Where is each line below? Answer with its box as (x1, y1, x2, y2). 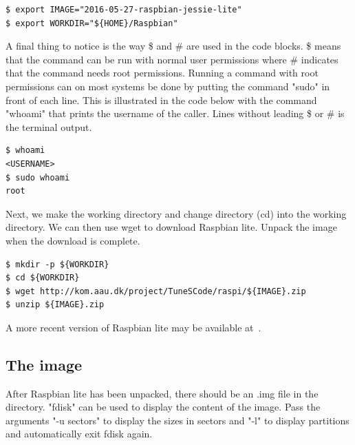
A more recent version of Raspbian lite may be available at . (6, 320, 261, 334)
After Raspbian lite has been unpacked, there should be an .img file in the (6, 386, 319, 400)
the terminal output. (6, 119, 92, 134)
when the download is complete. (6, 233, 140, 247)
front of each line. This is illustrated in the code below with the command (6, 92, 317, 107)
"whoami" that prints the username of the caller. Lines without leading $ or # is (6, 106, 345, 121)
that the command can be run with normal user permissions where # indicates (6, 52, 338, 66)
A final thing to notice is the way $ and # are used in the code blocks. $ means (6, 39, 341, 53)
